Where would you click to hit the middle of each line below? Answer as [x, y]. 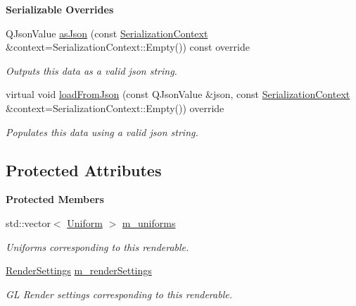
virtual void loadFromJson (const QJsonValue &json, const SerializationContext [178, 94]
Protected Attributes [84, 170]
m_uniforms [149, 222]
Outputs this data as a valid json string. [91, 70]
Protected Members [55, 199]
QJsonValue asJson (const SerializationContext [107, 33]
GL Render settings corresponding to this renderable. [119, 294]
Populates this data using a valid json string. [102, 131]
